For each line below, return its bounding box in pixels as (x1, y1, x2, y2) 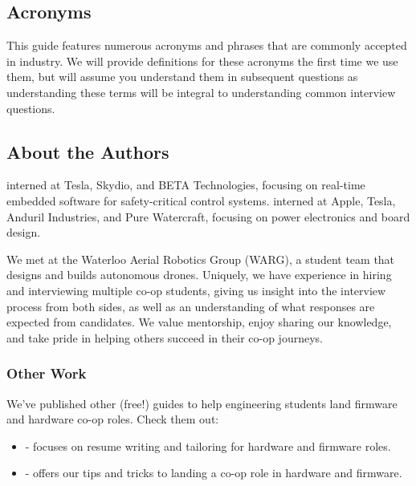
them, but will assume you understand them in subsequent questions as (6, 68, 358, 85)
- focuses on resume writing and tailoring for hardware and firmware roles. (25, 437, 391, 454)
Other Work (6, 363, 87, 383)
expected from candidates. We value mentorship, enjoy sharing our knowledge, (6, 314, 392, 330)
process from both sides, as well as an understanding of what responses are (6, 298, 375, 314)
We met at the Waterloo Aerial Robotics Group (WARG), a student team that (6, 250, 395, 267)
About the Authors (6, 139, 169, 164)
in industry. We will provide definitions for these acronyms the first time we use (6, 52, 398, 69)
